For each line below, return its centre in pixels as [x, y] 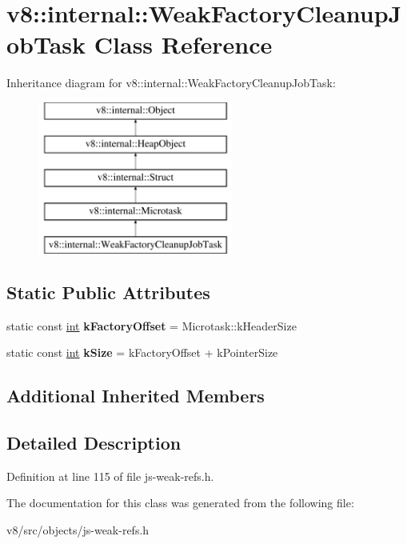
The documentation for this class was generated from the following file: [180, 503]
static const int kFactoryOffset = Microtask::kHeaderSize [152, 325]
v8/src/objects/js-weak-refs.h [78, 530]
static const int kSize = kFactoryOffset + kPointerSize [142, 352]
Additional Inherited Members [136, 396]
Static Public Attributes [108, 292]
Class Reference [183, 44]
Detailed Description [94, 443]
